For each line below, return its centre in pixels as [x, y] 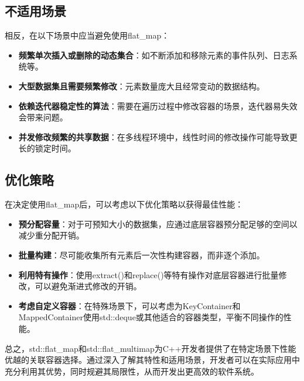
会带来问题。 [43, 117]
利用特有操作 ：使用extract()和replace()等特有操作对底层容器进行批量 [148, 274]
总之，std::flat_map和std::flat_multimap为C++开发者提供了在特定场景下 [142, 348]
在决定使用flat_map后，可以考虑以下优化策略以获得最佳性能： [124, 204]
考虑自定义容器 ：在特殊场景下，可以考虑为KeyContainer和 [129, 305]
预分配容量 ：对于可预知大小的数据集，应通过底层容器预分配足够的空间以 [158, 224]
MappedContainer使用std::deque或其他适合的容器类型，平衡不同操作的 [151, 317]
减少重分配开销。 [51, 235]
